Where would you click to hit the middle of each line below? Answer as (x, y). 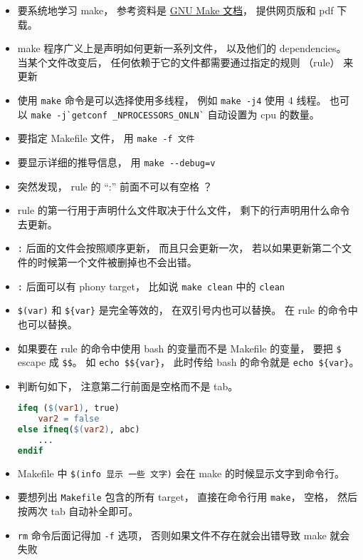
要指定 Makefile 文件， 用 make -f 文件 (106, 138)
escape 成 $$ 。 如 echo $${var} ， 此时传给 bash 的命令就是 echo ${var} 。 (188, 362)
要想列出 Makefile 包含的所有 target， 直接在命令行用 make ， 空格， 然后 (187, 497)
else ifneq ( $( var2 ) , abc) (79, 430)
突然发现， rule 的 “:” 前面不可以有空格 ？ (115, 186)
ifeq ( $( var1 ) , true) (69, 408)
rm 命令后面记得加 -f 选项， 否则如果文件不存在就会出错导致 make (172, 535)
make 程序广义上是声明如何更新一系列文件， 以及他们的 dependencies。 (182, 48)
